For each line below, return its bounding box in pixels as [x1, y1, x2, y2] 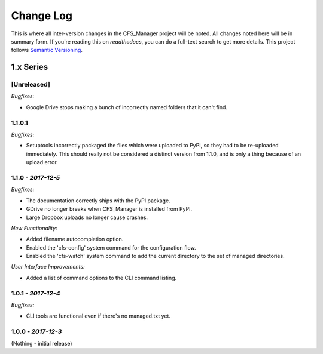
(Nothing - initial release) [11, 340, 72, 347]
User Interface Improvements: [11, 263, 85, 270]
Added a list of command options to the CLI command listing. [26, 274, 177, 281]
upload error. [26, 159, 58, 166]
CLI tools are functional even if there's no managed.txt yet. [26, 312, 170, 319]
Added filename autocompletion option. [26, 236, 124, 243]
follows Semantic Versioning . [11, 47, 83, 54]
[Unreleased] [11, 81, 50, 89]
